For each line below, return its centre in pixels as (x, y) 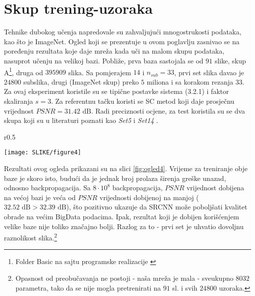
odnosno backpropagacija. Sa (47, 188)
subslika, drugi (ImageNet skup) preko (81, 81)
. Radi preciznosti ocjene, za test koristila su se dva (168, 110)
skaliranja (19, 101)
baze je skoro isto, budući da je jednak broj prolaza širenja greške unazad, (115, 178)
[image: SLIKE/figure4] (43, 153)
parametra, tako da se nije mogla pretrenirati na (88, 287)
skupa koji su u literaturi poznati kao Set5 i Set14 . (81, 120)
